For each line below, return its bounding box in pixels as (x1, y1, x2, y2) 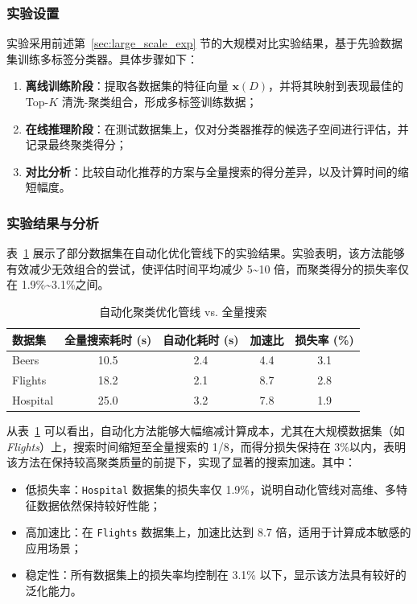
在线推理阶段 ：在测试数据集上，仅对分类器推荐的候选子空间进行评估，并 (25, 120, 409, 137)
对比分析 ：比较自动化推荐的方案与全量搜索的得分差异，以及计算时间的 (25, 162, 398, 179)
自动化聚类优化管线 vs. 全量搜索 (99, 302, 267, 319)
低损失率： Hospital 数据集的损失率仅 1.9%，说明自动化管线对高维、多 (25, 480, 396, 497)
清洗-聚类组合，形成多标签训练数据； (61, 93, 258, 109)
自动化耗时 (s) (163, 331, 239, 347)
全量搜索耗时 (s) (64, 331, 152, 347)
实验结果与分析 (6, 212, 99, 232)
